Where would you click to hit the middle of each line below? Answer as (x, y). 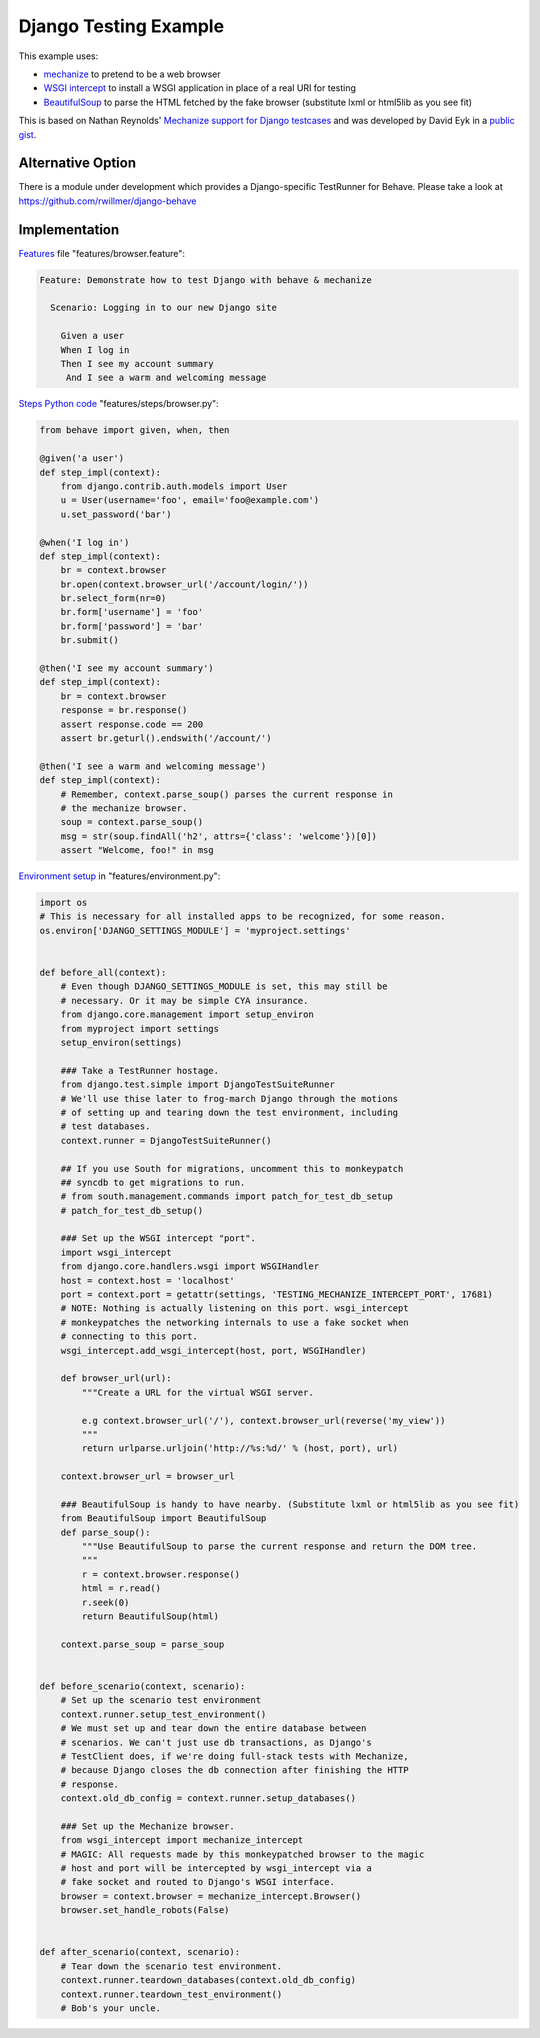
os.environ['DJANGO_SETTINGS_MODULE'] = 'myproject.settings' (195, 930)
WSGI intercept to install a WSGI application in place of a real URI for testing (200, 88)
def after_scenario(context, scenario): (139, 1952)
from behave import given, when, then (134, 430)
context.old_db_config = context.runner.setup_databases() (208, 1798)
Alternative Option (77, 163)
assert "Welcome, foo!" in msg (137, 850)
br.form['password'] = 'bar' (132, 626)
